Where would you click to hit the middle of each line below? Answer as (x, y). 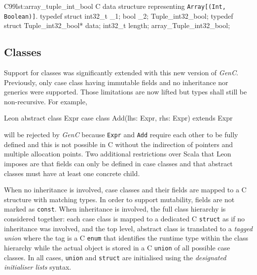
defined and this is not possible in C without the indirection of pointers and (119, 144)
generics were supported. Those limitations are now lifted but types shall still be (126, 92)
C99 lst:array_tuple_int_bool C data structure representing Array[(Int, (115, 6)
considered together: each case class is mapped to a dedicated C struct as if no (124, 218)
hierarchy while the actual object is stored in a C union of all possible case (117, 247)
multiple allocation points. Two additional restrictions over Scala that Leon (118, 154)
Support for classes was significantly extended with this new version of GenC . (121, 73)
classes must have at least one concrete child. (72, 173)
